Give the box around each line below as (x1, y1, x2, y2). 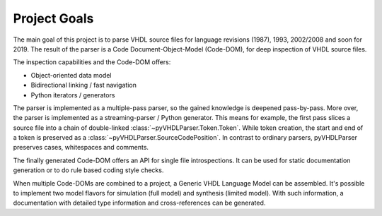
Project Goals (13, 11, 94, 26)
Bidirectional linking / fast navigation (30, 81, 137, 90)
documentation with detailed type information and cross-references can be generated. (13, 198, 266, 208)
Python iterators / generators (30, 90, 115, 99)
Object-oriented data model (30, 71, 112, 79)
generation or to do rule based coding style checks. (13, 166, 164, 174)
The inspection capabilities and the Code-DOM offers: (13, 58, 171, 66)
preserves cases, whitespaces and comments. (13, 143, 149, 152)
